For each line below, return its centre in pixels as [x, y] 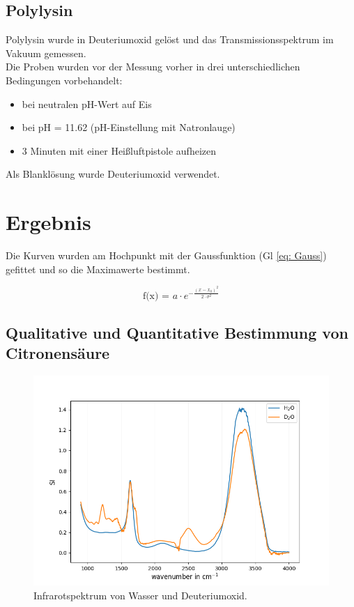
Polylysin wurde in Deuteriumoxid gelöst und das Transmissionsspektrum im [170, 39]
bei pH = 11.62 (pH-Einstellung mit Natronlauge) [129, 127]
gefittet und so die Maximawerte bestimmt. [98, 269]
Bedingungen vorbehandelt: [64, 80]
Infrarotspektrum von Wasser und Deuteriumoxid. [140, 595]
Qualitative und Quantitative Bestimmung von [177, 332]
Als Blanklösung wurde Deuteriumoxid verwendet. [113, 174]
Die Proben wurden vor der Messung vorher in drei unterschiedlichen [153, 67]
